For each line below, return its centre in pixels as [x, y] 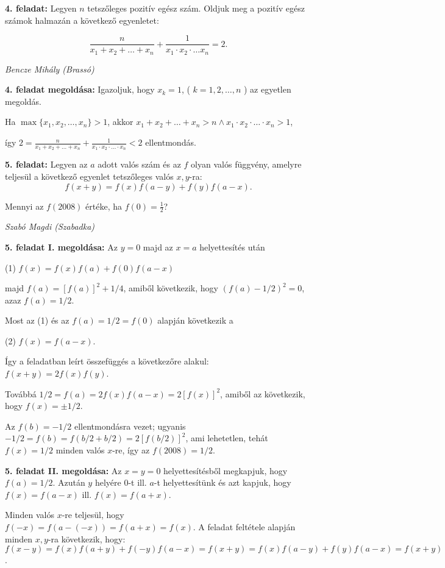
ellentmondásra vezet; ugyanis [130, 426]
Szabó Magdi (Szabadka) [50, 226]
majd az [158, 247]
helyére [108, 482]
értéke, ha [104, 206]
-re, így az [131, 450]
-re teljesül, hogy [93, 515]
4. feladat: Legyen [41, 8]
